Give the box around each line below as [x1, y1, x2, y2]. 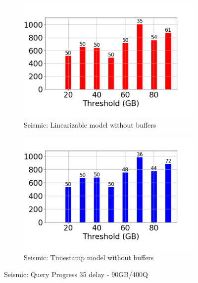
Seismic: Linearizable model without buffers [24, 119, 156, 130]
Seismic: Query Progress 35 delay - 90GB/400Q [4, 269, 148, 280]
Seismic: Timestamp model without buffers [24, 252, 154, 263]
